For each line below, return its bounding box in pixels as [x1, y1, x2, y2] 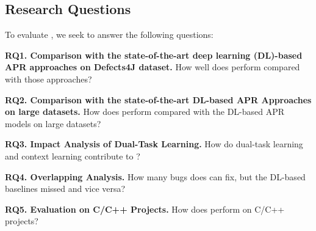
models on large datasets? [5, 117, 101, 130]
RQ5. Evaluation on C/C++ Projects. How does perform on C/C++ [5, 202, 285, 215]
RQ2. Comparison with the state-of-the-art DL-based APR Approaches [5, 93, 312, 106]
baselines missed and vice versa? [5, 182, 126, 195]
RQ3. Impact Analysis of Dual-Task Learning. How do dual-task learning [5, 137, 303, 150]
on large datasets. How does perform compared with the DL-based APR [5, 105, 285, 118]
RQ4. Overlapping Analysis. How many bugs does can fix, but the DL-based [5, 170, 306, 183]
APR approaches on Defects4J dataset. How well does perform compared [5, 61, 300, 73]
